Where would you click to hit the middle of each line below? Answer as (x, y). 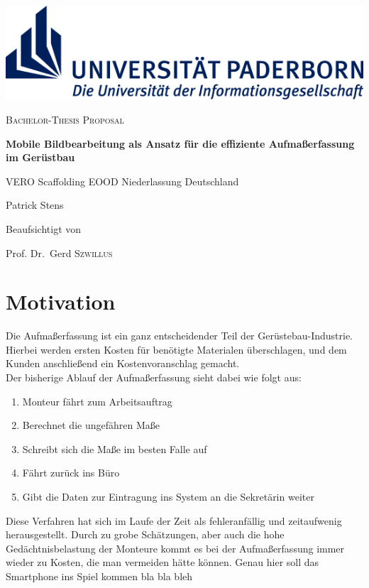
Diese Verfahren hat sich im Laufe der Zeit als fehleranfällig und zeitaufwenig (174, 520)
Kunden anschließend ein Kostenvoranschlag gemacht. (123, 363)
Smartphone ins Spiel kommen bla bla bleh (99, 576)
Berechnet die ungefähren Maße (91, 425)
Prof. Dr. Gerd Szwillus (59, 252)
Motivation (61, 301)
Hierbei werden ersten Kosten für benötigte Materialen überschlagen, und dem (176, 349)
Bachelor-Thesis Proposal (65, 119)
